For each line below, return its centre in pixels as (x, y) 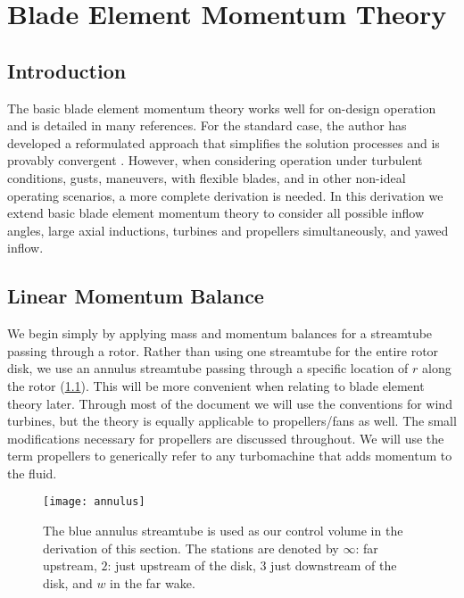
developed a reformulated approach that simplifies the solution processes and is (224, 142)
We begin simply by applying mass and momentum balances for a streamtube (220, 333)
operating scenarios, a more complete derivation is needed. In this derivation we (225, 195)
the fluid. (32, 473)
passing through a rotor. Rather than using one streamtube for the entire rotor (223, 350)
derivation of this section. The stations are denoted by (191, 548)
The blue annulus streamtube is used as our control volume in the (223, 531)
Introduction (67, 70)
